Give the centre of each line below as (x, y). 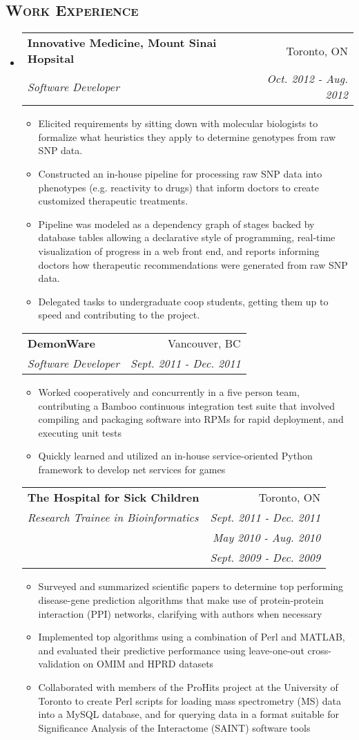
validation (59, 664)
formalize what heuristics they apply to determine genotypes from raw (187, 136)
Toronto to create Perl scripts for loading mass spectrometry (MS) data (190, 700)
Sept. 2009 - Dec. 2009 (265, 558)
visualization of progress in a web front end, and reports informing (179, 250)
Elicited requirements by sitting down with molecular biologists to (178, 123)
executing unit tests (80, 432)
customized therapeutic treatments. (113, 201)
